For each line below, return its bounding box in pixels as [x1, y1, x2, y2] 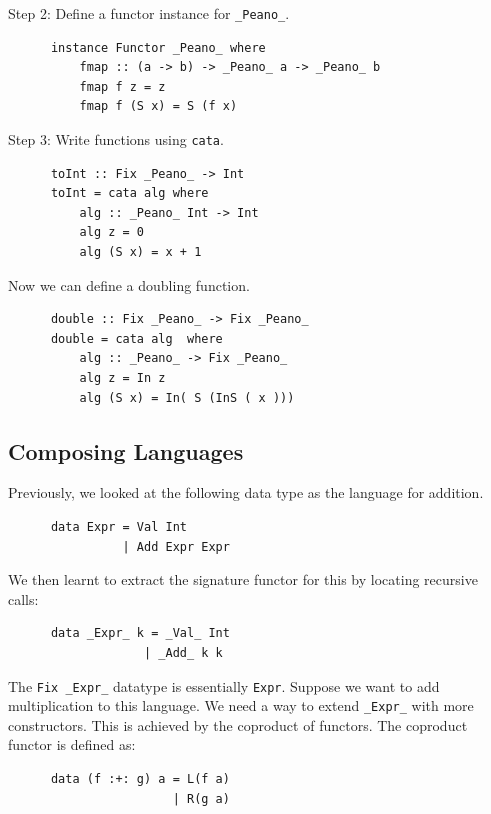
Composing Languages [8, 435, 244, 466]
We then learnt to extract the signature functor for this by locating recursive [8, 569, 478, 590]
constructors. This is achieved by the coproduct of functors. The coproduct [8, 714, 468, 735]
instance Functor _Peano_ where [50, 40, 266, 55]
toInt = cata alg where [50, 186, 209, 201]
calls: [8, 588, 39, 609]
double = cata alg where [50, 331, 223, 346]
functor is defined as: [8, 734, 136, 755]
